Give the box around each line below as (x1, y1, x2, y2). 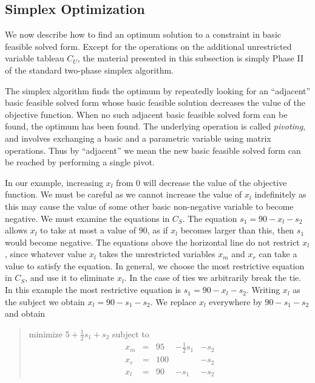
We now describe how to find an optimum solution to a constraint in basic (5, 28, 281, 41)
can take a (259, 247, 297, 260)
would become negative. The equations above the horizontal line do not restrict (5, 235, 300, 248)
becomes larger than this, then (180, 224, 294, 236)
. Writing (246, 283, 280, 296)
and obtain (5, 307, 46, 320)
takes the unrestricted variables (99, 247, 215, 260)
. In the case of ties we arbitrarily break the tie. (124, 271, 302, 284)
